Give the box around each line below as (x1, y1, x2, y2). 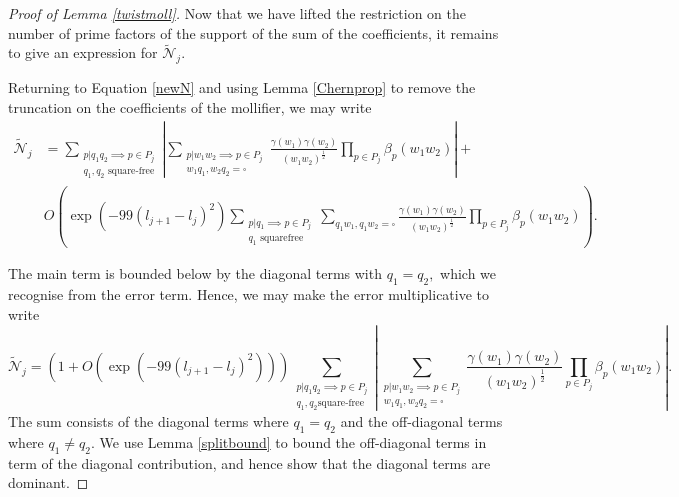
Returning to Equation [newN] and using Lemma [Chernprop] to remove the (8, 77, 476, 98)
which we (440, 263, 497, 284)
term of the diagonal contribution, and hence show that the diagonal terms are (8, 452, 491, 473)
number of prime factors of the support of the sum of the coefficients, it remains (8, 22, 499, 43)
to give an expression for (8, 42, 158, 63)
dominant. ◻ (8, 472, 89, 493)
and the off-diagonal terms (340, 411, 503, 432)
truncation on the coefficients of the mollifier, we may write (8, 96, 372, 117)
